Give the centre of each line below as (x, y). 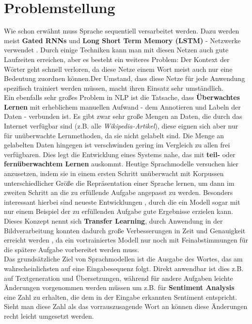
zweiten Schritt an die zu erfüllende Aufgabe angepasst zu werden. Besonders (118, 192)
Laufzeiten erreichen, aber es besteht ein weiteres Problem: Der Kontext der (117, 59)
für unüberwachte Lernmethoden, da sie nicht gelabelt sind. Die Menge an (114, 135)
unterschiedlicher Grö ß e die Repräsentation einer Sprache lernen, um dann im (119, 183)
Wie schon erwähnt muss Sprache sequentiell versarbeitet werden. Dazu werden (122, 31)
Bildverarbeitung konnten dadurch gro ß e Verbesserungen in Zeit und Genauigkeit (125, 230)
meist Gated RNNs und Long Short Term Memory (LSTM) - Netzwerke (122, 40)
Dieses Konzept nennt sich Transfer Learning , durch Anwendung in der (113, 221)
